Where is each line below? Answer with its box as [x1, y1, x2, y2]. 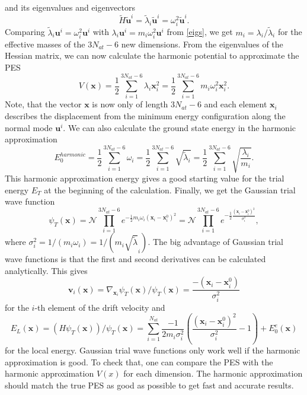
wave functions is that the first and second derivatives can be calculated [5, 253, 266, 265]
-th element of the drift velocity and [34, 301, 165, 313]
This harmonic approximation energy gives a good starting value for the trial [5, 172, 284, 184]
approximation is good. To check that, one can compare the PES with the [5, 355, 273, 368]
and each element [204, 98, 267, 110]
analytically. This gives [5, 264, 88, 276]
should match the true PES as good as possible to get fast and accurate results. [5, 378, 294, 391]
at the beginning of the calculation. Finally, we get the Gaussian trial [44, 183, 296, 196]
